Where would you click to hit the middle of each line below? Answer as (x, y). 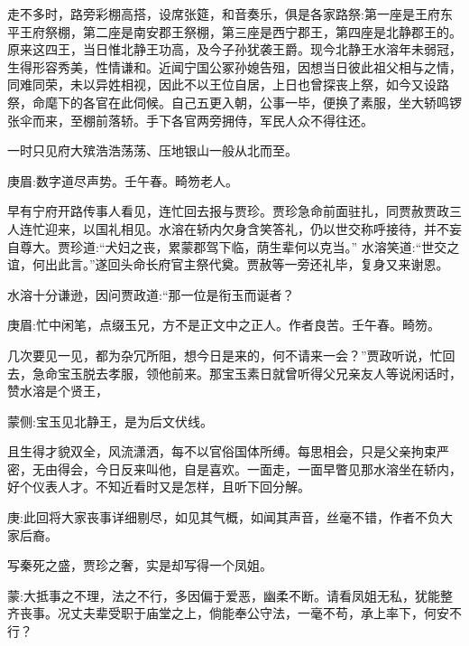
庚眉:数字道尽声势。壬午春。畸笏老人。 (123, 180)
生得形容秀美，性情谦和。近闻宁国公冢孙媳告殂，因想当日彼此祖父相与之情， (234, 66)
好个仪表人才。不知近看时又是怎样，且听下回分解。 (159, 487)
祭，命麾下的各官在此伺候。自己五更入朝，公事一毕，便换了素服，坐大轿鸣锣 (234, 102)
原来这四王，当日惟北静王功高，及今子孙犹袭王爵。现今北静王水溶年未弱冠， (234, 49)
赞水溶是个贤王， (58, 391)
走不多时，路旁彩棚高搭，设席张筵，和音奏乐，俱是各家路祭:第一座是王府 (224, 14)
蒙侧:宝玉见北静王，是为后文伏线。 (110, 421)
